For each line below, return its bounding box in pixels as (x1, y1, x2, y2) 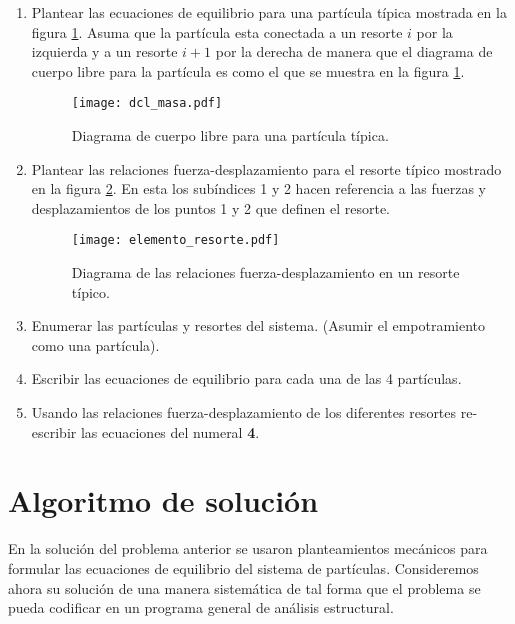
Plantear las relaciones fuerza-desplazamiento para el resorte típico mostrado (31, 158, 502, 179)
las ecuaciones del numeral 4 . (80, 421, 260, 442)
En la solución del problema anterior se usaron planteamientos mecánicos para (8, 538, 488, 559)
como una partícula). (31, 334, 160, 355)
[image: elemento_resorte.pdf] (71, 233, 280, 248)
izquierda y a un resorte (31, 41, 178, 62)
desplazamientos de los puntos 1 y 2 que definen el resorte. (31, 197, 390, 218)
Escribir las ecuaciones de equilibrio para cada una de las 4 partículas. (31, 368, 462, 389)
